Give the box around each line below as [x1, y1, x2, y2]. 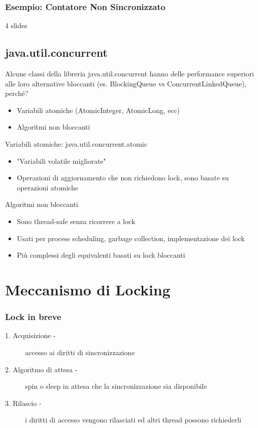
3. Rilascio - [5, 397, 42, 408]
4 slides [5, 20, 28, 31]
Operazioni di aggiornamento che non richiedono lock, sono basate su [17, 172, 229, 183]
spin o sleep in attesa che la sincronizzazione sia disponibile [25, 381, 207, 391]
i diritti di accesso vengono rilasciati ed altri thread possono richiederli [25, 414, 241, 425]
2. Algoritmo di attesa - [5, 364, 78, 374]
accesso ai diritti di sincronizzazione [25, 347, 135, 357]
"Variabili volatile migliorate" [17, 155, 106, 166]
